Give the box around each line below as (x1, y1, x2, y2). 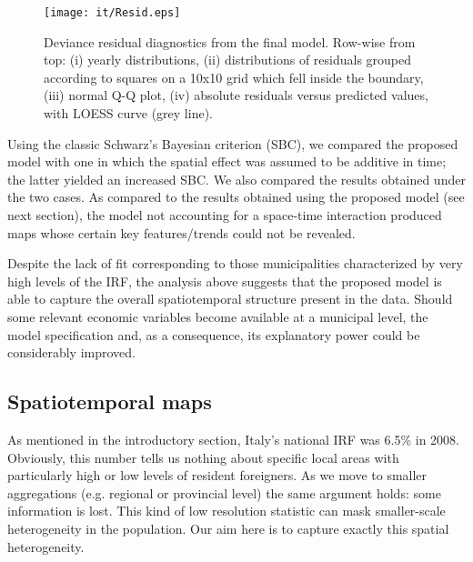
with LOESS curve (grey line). (44, 104, 213, 123)
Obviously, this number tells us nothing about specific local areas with (7, 447, 399, 467)
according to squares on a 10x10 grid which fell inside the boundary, (44, 67, 424, 86)
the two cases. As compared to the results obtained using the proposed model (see (7, 187, 465, 206)
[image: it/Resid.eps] (44, 6, 181, 19)
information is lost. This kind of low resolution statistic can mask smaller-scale (7, 501, 446, 520)
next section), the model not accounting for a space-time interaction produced (7, 206, 442, 224)
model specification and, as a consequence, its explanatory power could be (7, 325, 420, 344)
